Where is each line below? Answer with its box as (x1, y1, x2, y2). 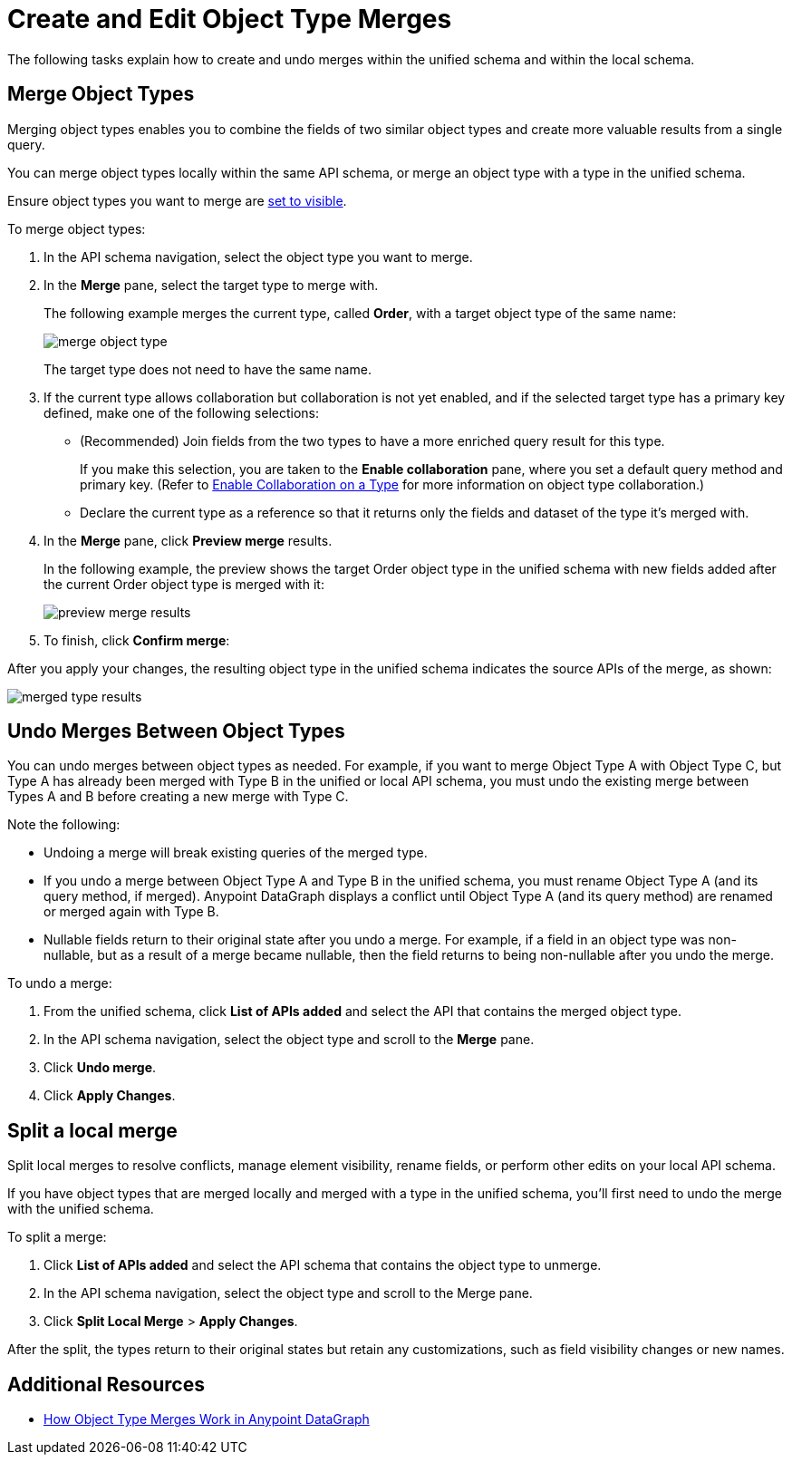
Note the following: (7, 817, 121, 833)
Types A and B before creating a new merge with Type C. (7, 789, 349, 805)
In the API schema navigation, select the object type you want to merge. (43, 248, 473, 265)
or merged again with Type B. (43, 904, 219, 920)
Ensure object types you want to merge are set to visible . (7, 192, 347, 208)
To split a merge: (7, 1229, 107, 1245)
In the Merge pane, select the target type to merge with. (43, 276, 379, 293)
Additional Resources (7, 1372, 205, 1396)
